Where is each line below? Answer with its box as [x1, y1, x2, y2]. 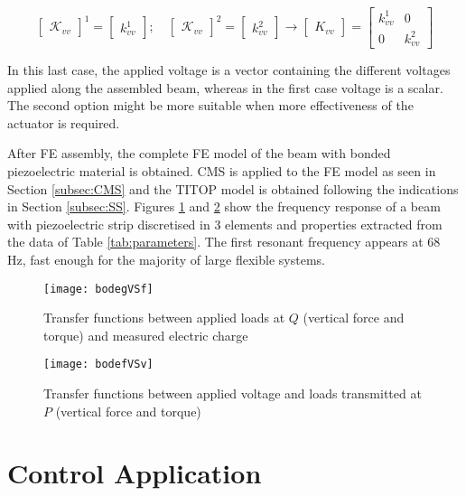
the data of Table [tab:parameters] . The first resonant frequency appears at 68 [7, 232, 441, 251]
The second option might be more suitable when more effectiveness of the [7, 96, 414, 115]
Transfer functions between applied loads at [43, 308, 285, 327]
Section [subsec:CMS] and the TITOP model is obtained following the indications [7, 179, 459, 198]
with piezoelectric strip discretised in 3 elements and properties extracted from [7, 214, 443, 233]
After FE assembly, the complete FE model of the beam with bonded [7, 144, 391, 163]
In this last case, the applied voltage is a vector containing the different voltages [7, 60, 451, 79]
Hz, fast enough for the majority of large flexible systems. [7, 249, 325, 268]
